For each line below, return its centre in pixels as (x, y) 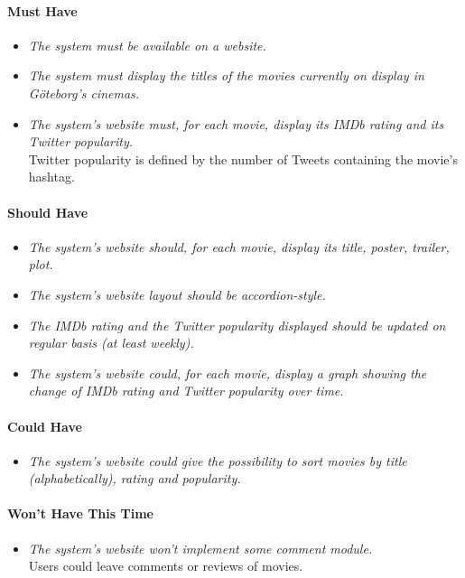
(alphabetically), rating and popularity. (135, 478)
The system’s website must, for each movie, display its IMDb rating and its (236, 123)
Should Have (48, 212)
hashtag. (51, 177)
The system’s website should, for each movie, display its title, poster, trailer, (239, 246)
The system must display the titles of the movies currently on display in (226, 75)
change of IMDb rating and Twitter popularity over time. (186, 391)
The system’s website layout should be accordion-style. (177, 294)
